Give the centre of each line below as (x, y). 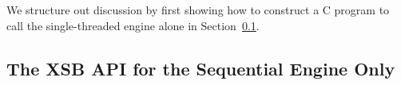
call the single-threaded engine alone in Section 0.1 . (133, 25)
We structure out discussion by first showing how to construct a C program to (198, 10)
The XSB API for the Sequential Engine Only (201, 68)
